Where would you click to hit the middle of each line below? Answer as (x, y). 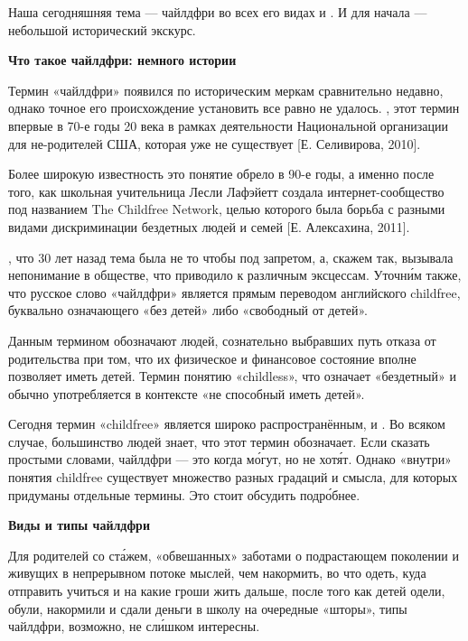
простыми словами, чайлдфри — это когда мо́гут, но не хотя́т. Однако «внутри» (230, 459)
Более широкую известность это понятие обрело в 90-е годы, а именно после (221, 174)
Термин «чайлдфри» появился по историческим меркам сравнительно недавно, (226, 90)
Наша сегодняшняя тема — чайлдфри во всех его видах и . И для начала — (218, 12)
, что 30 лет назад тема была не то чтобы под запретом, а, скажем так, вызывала (231, 257)
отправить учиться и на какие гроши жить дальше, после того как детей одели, (227, 591)
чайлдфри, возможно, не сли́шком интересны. (134, 626)
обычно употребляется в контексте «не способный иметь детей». (187, 393)
